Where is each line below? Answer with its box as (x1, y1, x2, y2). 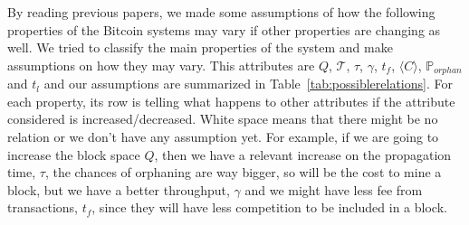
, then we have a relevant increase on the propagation (154, 145, 452, 164)
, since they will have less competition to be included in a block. (91, 198, 447, 217)
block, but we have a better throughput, (7, 180, 230, 199)
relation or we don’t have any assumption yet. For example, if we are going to (7, 127, 439, 146)
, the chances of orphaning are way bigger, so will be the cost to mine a (44, 163, 442, 182)
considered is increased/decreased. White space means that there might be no (7, 109, 438, 128)
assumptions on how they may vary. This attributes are (7, 55, 315, 74)
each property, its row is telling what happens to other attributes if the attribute (7, 91, 455, 110)
